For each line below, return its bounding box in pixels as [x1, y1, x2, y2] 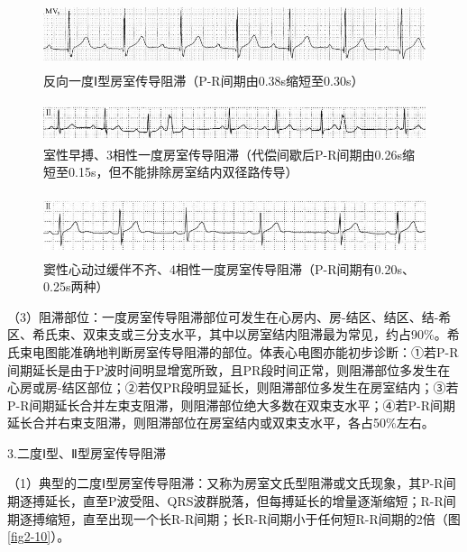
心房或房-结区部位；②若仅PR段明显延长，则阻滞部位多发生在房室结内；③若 [7, 378, 459, 397]
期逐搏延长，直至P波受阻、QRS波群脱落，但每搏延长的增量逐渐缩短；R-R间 [7, 492, 456, 511]
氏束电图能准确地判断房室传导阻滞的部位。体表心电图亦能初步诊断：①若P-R [7, 342, 459, 361]
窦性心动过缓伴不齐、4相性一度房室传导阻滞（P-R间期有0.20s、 [43, 259, 415, 278]
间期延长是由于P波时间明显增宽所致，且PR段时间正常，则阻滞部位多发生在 [7, 360, 451, 379]
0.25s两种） [43, 277, 109, 296]
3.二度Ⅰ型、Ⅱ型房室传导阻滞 [7, 443, 166, 462]
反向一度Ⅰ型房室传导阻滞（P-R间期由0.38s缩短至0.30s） [43, 70, 364, 89]
